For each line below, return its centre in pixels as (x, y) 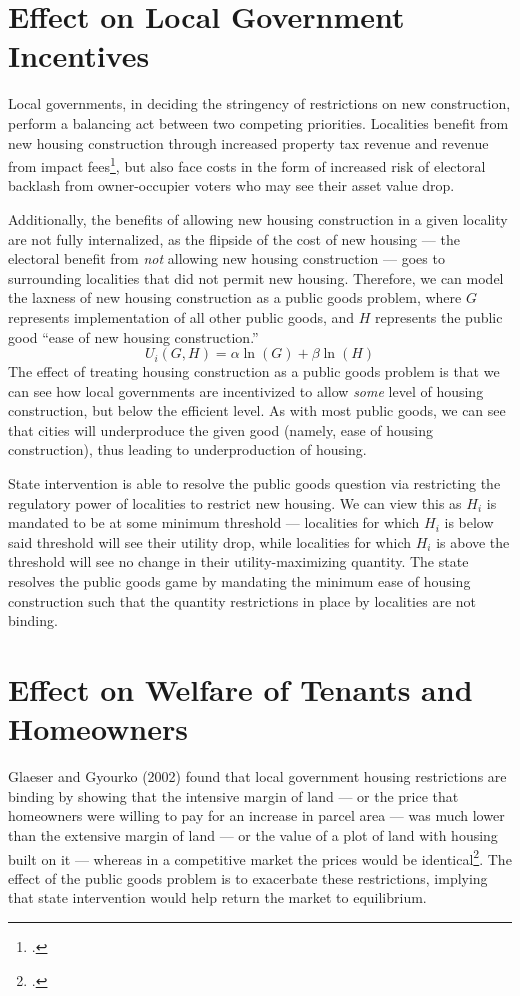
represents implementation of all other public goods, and (181, 316)
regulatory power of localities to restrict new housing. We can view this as (235, 502)
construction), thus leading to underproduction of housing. (187, 449)
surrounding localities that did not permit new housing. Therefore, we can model (256, 277)
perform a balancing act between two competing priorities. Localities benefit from (258, 122)
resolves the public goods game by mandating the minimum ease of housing (239, 581)
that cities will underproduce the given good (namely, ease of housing (220, 429)
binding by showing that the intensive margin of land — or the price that (233, 795)
